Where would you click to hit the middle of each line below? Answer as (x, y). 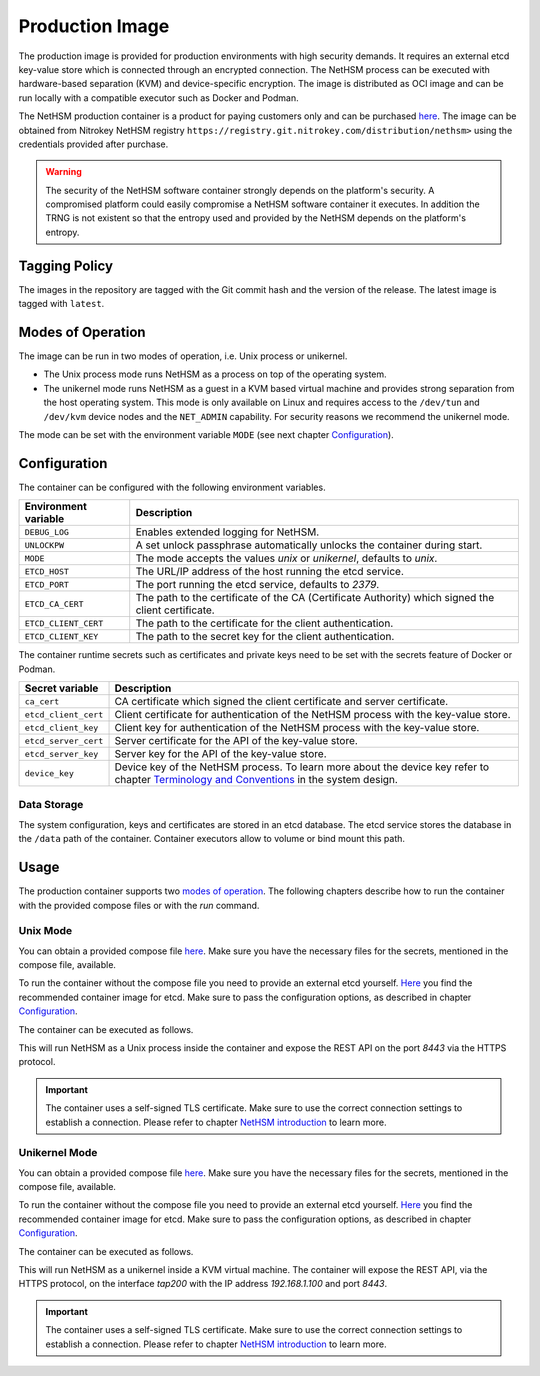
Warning (63, 172)
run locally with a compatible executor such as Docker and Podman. (158, 97)
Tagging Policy (66, 265)
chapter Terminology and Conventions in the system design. (256, 780)
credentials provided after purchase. (93, 144)
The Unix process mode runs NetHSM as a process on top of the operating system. (215, 374)
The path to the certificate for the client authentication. (264, 623)
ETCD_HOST (47, 571)
